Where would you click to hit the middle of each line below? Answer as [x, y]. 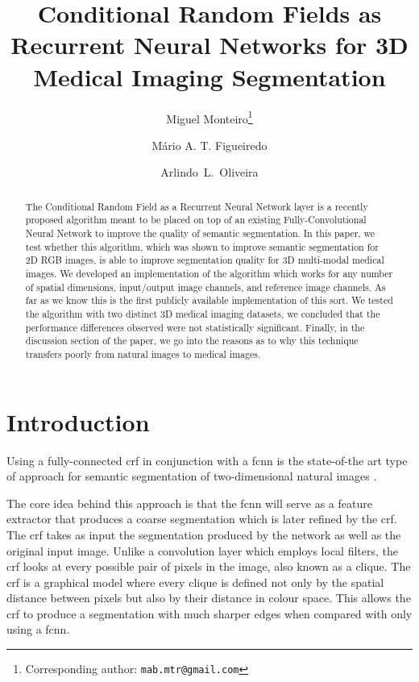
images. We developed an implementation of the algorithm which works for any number [209, 274]
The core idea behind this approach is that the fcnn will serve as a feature [189, 503]
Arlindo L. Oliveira [209, 172]
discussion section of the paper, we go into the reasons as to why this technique [192, 341]
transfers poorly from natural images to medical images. [143, 353]
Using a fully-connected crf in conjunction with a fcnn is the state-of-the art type [207, 460]
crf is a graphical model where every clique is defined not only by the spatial [195, 582]
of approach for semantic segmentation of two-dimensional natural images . [192, 476]
